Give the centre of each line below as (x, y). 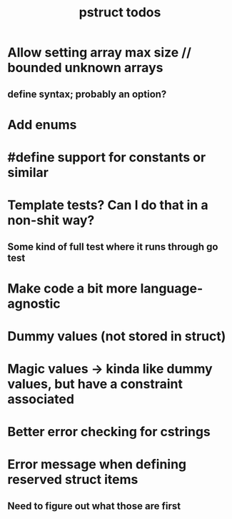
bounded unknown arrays (85, 68)
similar (28, 172)
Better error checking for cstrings (109, 432)
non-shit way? (51, 220)
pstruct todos (120, 12)
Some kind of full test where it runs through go (113, 247)
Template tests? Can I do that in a (108, 205)
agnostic (34, 303)
